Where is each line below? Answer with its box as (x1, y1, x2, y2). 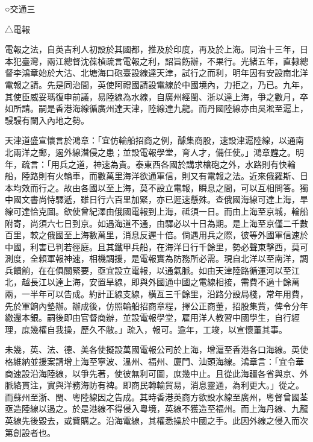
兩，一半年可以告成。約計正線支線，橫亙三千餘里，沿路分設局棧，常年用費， (5, 288, 308, 300)
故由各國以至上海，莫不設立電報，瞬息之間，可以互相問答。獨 (63, 181, 308, 194)
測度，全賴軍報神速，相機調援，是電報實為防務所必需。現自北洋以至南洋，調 (5, 252, 308, 265)
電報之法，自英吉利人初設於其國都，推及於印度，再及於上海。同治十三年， (5, 43, 300, 55)
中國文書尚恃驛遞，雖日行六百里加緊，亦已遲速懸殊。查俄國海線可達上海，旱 (5, 193, 308, 206)
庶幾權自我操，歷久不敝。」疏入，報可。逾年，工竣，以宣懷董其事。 (21, 323, 287, 335)
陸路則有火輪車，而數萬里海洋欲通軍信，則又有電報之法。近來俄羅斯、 (21, 169, 300, 182)
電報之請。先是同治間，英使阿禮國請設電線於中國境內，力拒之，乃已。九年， (5, 78, 308, 90)
